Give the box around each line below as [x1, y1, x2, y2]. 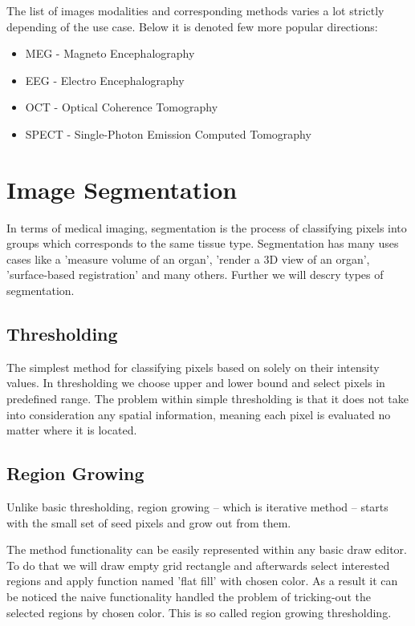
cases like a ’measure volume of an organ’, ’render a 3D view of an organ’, [6, 250, 370, 267]
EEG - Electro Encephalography [25, 71, 185, 88]
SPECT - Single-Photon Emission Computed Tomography [25, 125, 311, 142]
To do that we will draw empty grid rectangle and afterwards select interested [6, 556, 390, 573]
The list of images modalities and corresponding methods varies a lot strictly [6, 2, 384, 18]
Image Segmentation [6, 172, 238, 205]
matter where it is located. [6, 422, 137, 438]
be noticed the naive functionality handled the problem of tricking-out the [6, 588, 371, 604]
